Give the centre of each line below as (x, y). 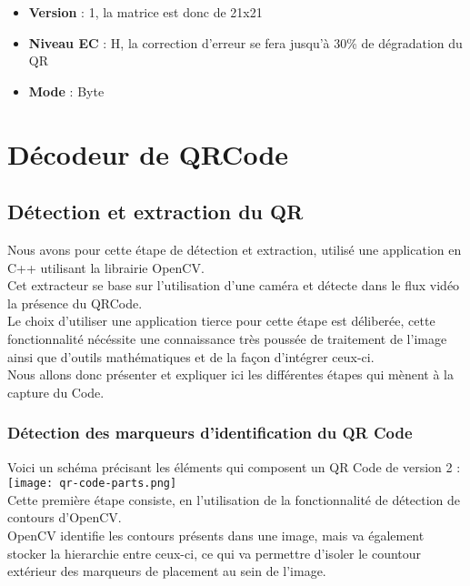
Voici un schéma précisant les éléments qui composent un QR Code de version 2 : (234, 466)
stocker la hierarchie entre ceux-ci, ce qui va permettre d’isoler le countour (215, 553)
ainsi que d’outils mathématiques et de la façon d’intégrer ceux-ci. (191, 356)
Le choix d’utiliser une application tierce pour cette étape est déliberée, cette (221, 321)
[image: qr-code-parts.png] (92, 484)
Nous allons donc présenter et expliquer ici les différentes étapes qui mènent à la (230, 374)
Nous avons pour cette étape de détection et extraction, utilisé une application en (235, 249)
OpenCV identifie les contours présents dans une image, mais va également (216, 535)
